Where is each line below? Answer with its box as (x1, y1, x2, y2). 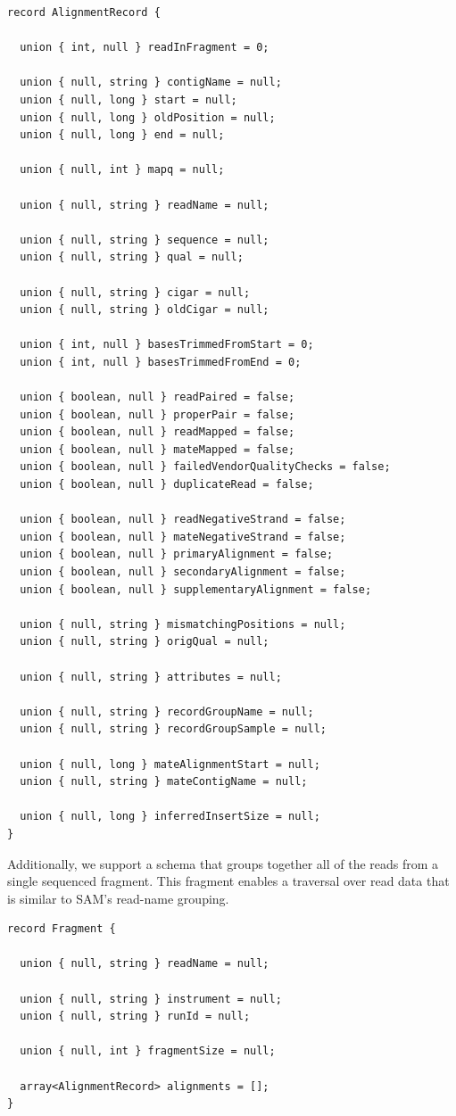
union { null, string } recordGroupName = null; (20, 705, 314, 718)
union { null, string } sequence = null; (20, 233, 269, 246)
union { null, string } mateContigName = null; (20, 775, 308, 789)
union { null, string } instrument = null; (20, 992, 282, 1005)
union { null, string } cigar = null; (20, 285, 251, 299)
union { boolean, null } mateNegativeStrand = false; (20, 530, 346, 543)
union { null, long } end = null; (20, 128, 225, 142)
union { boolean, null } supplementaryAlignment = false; (20, 583, 372, 596)
